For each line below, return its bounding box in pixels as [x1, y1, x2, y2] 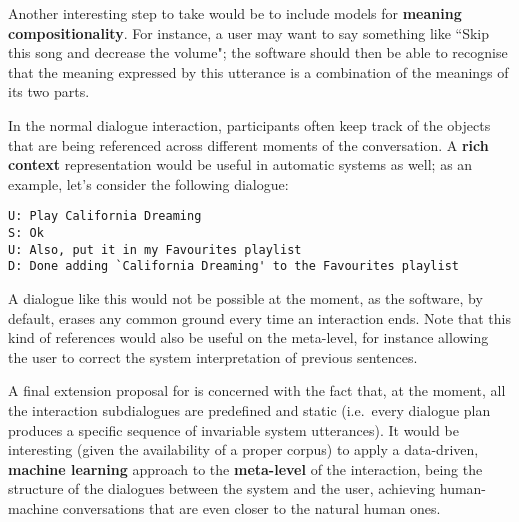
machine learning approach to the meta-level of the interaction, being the [8, 458, 483, 479]
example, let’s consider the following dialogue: [8, 173, 289, 194]
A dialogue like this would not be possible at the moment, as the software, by [8, 287, 483, 308]
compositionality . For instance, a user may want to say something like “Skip [8, 22, 490, 43]
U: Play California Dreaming [8, 209, 202, 224]
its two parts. [8, 81, 90, 102]
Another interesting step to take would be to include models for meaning [8, 3, 462, 23]
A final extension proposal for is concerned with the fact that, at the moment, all [8, 380, 506, 401]
